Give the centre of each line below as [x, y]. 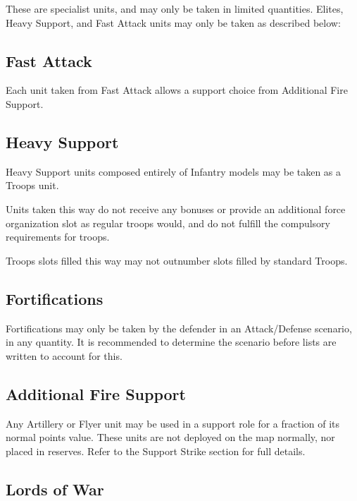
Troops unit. [32, 185]
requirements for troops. [58, 237]
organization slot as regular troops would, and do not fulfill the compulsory [168, 223]
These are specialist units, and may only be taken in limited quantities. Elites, [175, 8]
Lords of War [55, 489]
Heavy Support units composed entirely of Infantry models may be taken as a [174, 171]
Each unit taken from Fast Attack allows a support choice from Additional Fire [177, 90]
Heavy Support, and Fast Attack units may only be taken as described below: [173, 22]
